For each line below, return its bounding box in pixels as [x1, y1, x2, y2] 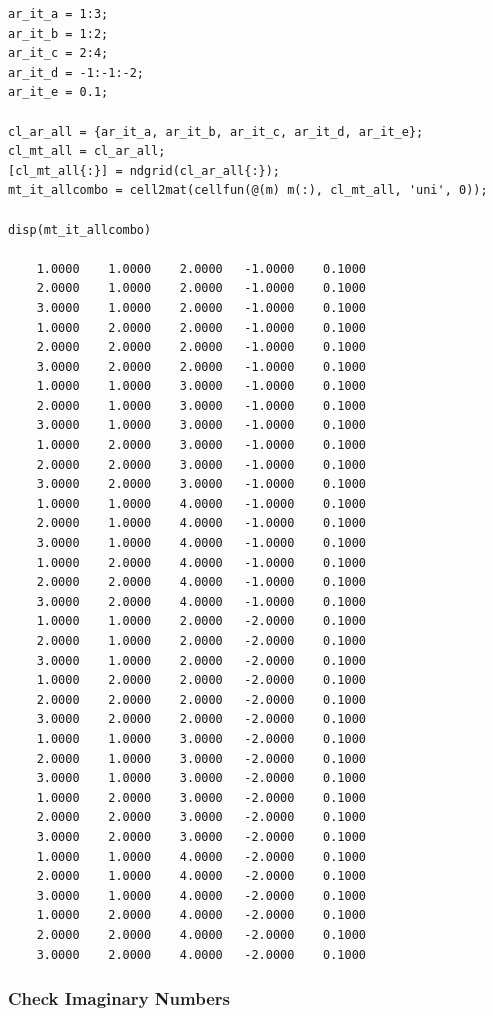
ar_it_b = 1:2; [8, 26, 109, 41]
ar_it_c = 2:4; [8, 46, 109, 61]
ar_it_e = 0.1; [8, 85, 109, 100]
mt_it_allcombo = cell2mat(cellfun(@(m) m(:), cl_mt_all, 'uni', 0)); [8, 183, 488, 198]
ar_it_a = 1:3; [8, 7, 109, 21]
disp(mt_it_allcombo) [8, 222, 152, 237]
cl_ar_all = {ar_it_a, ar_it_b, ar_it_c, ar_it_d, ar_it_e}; [8, 124, 424, 139]
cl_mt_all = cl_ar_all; [8, 144, 166, 159]
